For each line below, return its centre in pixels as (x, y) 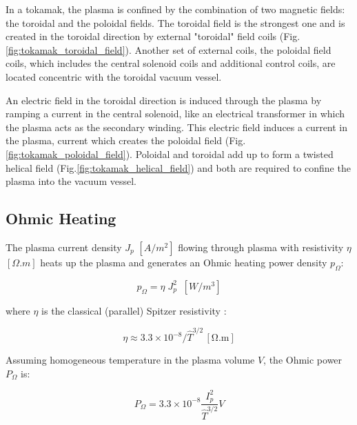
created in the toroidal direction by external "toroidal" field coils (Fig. (153, 36)
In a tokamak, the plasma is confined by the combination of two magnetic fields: (175, 9)
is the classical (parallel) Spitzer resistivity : (134, 310)
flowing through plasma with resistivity (261, 247)
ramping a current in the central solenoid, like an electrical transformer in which (175, 113)
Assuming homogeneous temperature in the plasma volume (130, 360)
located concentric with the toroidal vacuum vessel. (114, 76)
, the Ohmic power (303, 360)
